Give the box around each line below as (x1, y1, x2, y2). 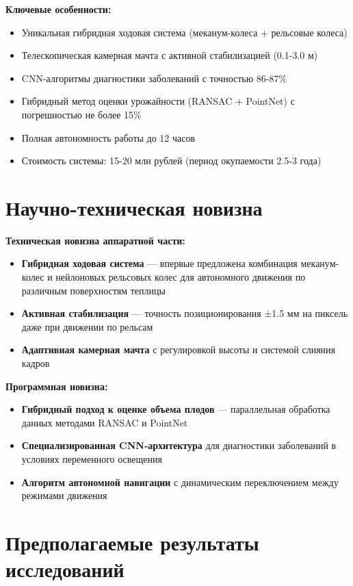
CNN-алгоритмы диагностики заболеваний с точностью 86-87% (21, 71, 287, 85)
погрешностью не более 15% (21, 107, 142, 121)
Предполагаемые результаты (5, 528, 259, 556)
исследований (5, 555, 125, 583)
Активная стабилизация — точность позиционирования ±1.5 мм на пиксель (21, 306, 348, 320)
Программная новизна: (5, 379, 108, 393)
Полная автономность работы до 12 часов (21, 130, 196, 144)
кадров (21, 356, 50, 370)
